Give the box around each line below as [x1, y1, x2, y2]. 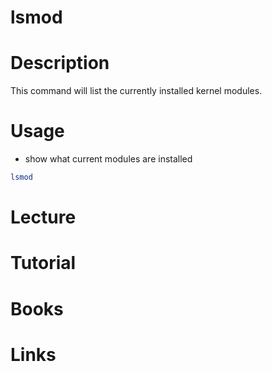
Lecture [10, 206, 77, 229]
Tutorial [10, 252, 77, 275]
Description [10, 52, 110, 75]
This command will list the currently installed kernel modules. [10, 85, 263, 97]
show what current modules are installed [24, 153, 193, 165]
